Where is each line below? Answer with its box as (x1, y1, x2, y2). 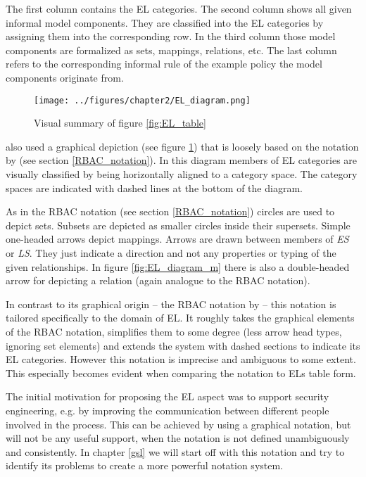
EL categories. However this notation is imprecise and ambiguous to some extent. (6, 352, 356, 367)
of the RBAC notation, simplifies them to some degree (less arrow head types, (6, 324, 342, 338)
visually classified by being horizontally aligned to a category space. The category (6, 167, 358, 181)
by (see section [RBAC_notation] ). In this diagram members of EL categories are (6, 153, 358, 167)
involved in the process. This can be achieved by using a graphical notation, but (6, 416, 351, 431)
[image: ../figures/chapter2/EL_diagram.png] (34, 95, 251, 106)
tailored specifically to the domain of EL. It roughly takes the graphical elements (6, 310, 355, 325)
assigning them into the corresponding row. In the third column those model (6, 29, 336, 44)
